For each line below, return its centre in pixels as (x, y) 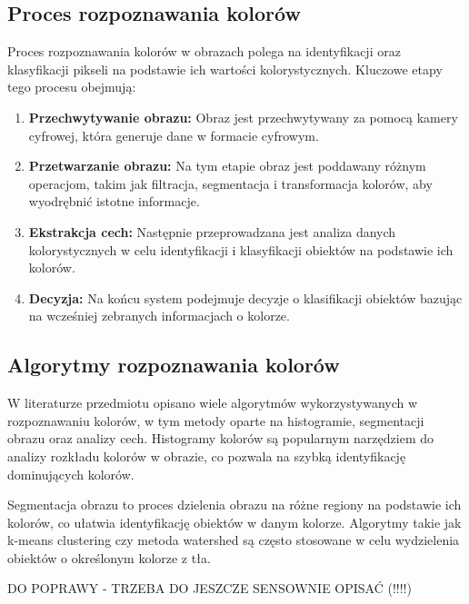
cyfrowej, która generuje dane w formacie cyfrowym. (174, 135)
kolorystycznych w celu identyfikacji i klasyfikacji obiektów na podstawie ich (241, 249)
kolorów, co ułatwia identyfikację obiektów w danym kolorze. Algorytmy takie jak (234, 522)
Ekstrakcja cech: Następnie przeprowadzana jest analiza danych (212, 231)
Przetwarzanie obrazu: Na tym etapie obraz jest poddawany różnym (227, 166)
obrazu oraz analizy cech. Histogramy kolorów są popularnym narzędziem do (220, 438)
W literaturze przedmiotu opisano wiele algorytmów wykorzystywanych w (213, 403)
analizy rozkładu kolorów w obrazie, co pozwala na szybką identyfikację (207, 455)
